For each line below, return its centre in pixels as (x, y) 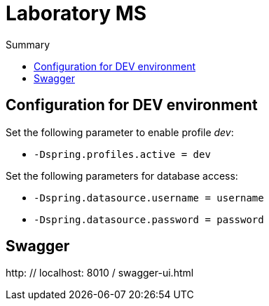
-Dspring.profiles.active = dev (122, 154)
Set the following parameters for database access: (122, 175)
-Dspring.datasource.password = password (149, 219)
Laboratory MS (76, 13)
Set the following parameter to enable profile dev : (120, 132)
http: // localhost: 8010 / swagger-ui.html (100, 273)
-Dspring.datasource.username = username (149, 198)
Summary (28, 44)
